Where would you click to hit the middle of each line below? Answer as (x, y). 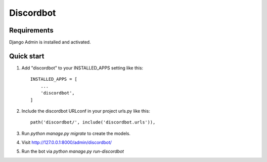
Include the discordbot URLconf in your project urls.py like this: (86, 111)
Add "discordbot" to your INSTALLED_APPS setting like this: (82, 68)
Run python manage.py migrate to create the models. (76, 133)
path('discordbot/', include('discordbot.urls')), (93, 122)
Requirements (31, 30)
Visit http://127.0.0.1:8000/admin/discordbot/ (67, 142)
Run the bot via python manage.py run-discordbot (73, 151)
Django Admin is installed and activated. (50, 42)
